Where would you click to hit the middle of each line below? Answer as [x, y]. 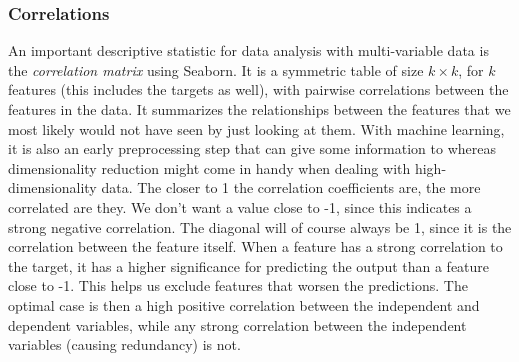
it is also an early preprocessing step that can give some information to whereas [252, 148]
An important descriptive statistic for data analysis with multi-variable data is [248, 50]
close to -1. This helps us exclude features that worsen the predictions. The [238, 285]
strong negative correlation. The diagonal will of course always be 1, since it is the [260, 226]
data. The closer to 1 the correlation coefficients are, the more [291, 187]
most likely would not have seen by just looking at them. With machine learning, [256, 128]
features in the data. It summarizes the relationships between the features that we [259, 109]
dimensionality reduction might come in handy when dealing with [209, 167]
